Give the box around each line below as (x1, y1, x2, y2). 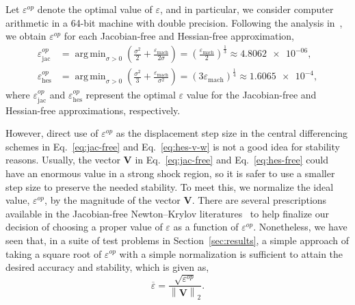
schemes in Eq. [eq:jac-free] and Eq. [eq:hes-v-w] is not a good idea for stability (5, 139, 340, 153)
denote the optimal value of (37, 2, 153, 16)
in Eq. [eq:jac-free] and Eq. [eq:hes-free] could (135, 152, 328, 167)
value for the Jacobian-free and (186, 88, 317, 102)
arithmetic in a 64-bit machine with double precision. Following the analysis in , (5, 15, 343, 29)
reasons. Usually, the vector (5, 152, 120, 167)
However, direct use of (5, 126, 98, 140)
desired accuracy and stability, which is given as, (5, 260, 209, 274)
